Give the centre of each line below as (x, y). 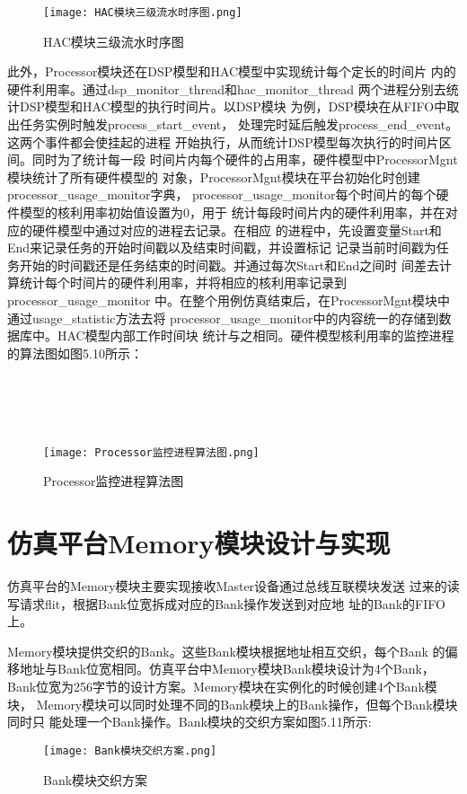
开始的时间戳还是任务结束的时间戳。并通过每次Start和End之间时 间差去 (229, 265)
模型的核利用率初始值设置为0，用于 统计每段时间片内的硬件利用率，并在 (232, 212)
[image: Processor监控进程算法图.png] (151, 452)
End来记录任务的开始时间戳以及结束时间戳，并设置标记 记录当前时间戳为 (222, 247)
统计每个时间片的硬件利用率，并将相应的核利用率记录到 (183, 282)
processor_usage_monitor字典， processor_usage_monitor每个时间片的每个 (222, 194)
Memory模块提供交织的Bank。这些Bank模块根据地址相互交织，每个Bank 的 (226, 651)
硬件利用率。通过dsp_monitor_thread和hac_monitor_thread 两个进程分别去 (227, 88)
